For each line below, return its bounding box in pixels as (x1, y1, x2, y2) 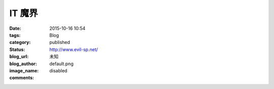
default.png (49, 61, 74, 67)
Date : (9, 25, 21, 31)
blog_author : (9, 61, 38, 67)
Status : (9, 46, 25, 53)
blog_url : (9, 54, 29, 60)
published (49, 39, 71, 46)
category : (9, 39, 31, 46)
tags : (9, 32, 21, 38)
